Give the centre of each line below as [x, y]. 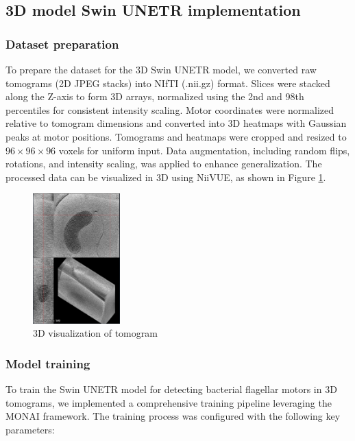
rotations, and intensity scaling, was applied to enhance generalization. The [164, 164]
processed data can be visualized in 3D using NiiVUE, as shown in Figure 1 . [166, 177]
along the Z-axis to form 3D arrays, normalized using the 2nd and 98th [155, 96]
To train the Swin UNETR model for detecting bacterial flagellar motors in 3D [171, 389]
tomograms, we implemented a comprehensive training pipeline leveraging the [169, 402]
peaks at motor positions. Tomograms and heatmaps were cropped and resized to [176, 136]
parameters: [30, 429]
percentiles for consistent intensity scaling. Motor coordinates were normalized [170, 109]
